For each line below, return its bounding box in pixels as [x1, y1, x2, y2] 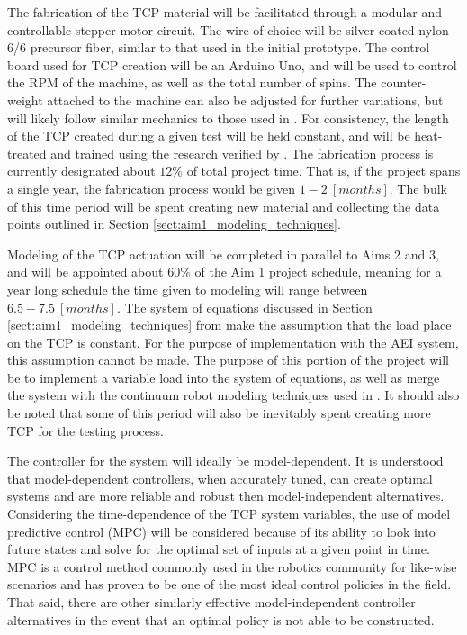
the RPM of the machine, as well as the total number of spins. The [7, 73, 377, 92]
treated [7, 143, 47, 162]
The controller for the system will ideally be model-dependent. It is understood [7, 451, 444, 470]
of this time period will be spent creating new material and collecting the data [7, 196, 440, 215]
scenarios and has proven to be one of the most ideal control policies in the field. [7, 575, 452, 594]
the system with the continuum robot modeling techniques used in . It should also [7, 386, 460, 404]
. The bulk [389, 178, 447, 197]
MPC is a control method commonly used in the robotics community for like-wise [7, 557, 457, 576]
